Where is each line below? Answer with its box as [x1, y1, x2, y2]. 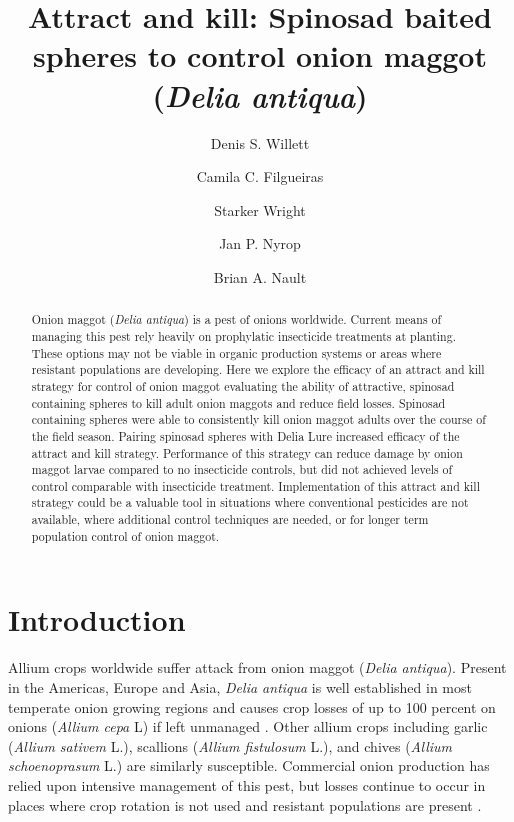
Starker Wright [214, 199, 306, 220]
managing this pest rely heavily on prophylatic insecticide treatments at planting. [31, 327, 456, 344]
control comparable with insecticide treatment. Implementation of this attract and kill [31, 477, 480, 494]
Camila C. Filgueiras [196, 166, 324, 187]
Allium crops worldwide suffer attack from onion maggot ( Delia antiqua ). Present [8, 657, 507, 678]
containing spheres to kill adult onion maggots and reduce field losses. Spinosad [31, 394, 446, 411]
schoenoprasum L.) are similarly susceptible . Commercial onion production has [8, 755, 490, 776]
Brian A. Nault [213, 266, 307, 287]
